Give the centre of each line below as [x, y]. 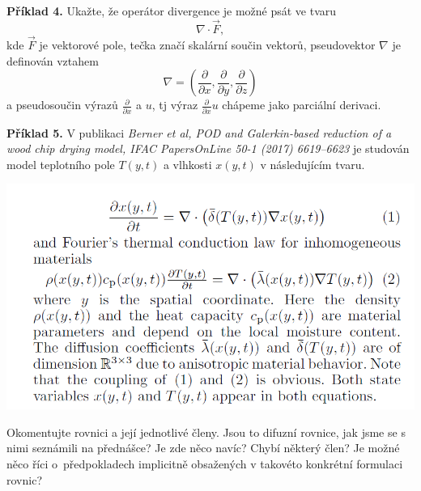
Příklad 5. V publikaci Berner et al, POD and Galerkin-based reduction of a [199, 132]
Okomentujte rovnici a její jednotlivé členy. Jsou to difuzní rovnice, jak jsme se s [206, 432]
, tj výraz [175, 105]
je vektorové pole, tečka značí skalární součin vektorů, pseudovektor [207, 45]
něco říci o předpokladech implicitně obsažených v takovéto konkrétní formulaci [205, 464]
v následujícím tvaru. [313, 164]
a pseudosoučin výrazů [62, 105]
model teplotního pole [61, 164]
